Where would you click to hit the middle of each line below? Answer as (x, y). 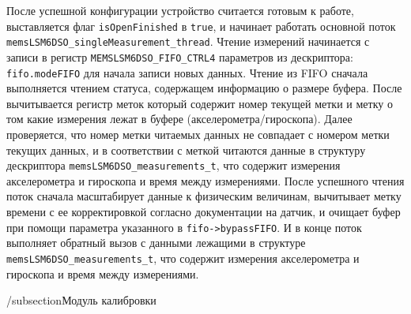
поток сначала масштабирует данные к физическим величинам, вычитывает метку (204, 196)
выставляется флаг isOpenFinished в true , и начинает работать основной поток (201, 26)
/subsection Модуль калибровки (81, 300)
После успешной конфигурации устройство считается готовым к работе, (180, 10)
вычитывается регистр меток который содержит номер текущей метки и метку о (200, 103)
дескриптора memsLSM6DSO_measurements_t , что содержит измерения (173, 165)
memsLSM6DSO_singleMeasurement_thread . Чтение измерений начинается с (188, 41)
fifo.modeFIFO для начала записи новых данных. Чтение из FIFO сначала (187, 72)
